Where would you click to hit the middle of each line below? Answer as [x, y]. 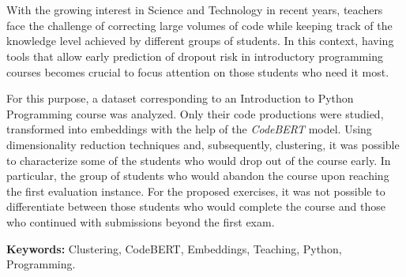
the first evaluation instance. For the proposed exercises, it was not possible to [196, 191]
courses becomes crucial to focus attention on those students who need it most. [198, 71]
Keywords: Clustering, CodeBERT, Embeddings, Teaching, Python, [174, 248]
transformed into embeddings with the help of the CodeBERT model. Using [189, 129]
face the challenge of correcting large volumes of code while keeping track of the [199, 25]
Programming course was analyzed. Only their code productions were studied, [195, 113]
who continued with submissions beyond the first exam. [141, 221]
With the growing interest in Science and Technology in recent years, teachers [195, 10]
